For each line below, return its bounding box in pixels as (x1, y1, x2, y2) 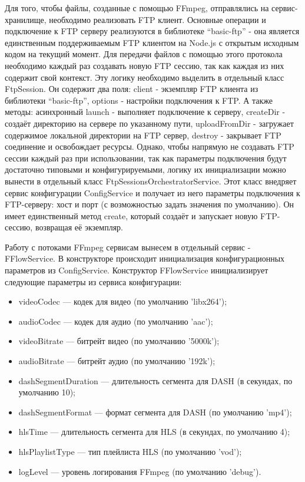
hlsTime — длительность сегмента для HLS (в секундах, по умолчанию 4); (18, 425, 290, 438)
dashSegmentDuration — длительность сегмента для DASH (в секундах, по (18, 374, 293, 387)
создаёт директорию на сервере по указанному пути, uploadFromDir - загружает (5, 117, 294, 129)
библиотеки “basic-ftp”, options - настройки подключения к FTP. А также (5, 94, 273, 106)
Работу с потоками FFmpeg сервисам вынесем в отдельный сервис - (5, 240, 251, 253)
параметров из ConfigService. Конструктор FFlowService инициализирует (5, 264, 268, 276)
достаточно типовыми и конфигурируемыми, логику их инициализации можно (5, 163, 286, 176)
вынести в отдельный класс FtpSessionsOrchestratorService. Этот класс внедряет (5, 174, 297, 187)
